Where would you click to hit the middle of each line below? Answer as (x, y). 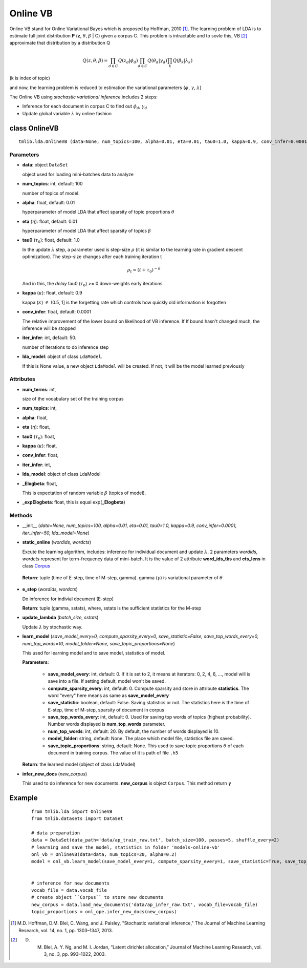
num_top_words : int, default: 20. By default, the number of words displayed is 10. (134, 731)
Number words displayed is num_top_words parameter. (107, 724)
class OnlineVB (34, 128)
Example (24, 798)
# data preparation (56, 833)
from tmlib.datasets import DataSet (77, 818)
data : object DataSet (45, 165)
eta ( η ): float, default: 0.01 (50, 221)
